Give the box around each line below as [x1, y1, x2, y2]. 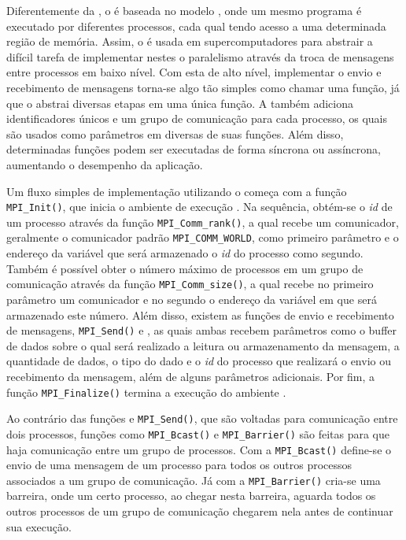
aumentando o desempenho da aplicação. [6, 156, 203, 172]
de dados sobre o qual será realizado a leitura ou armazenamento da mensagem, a [6, 337, 400, 353]
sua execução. [6, 518, 72, 534]
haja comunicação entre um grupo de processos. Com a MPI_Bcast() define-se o [6, 441, 392, 457]
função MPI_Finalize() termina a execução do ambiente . [6, 383, 286, 400]
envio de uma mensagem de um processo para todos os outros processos [6, 457, 352, 473]
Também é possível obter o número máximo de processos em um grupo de [6, 260, 364, 276]
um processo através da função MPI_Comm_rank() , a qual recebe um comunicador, [6, 213, 399, 230]
